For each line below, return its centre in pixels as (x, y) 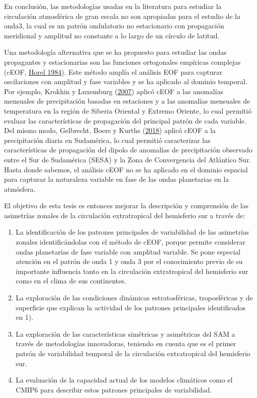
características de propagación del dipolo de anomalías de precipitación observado (128, 150)
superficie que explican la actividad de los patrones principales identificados (130, 307)
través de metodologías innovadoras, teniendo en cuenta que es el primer (126, 343)
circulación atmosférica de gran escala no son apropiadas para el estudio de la (122, 16)
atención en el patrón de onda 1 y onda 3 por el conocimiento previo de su (129, 261)
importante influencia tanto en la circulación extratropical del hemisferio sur (132, 271)
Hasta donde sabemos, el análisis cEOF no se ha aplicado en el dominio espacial (126, 169)
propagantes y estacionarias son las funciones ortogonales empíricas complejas (123, 62)
